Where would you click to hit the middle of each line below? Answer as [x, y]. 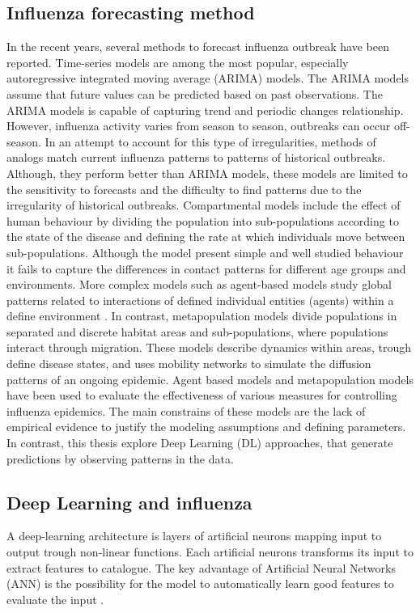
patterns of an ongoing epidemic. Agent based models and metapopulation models [210, 379]
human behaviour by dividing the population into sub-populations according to [203, 220]
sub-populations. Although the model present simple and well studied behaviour [205, 252]
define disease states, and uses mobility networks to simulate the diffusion [189, 364]
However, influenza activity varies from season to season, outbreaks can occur [199, 126]
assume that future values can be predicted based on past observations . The [195, 93]
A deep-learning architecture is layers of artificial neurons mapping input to [194, 536]
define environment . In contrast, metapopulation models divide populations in [202, 316]
